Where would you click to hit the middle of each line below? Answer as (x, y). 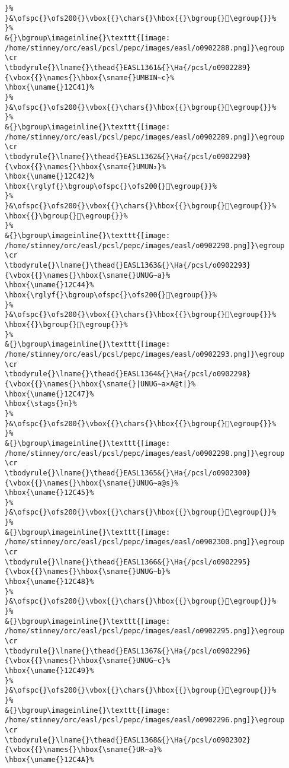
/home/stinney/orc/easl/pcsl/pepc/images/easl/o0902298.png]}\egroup (145, 453)
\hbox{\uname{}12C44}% (49, 285)
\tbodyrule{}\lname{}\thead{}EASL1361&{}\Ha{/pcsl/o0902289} (128, 67)
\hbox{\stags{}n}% (41, 404)
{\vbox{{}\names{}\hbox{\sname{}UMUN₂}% (86, 166)
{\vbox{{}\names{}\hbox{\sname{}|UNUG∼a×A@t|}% (100, 384)
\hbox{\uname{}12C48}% (49, 582)
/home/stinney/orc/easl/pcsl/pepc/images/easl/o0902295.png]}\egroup (145, 631)
